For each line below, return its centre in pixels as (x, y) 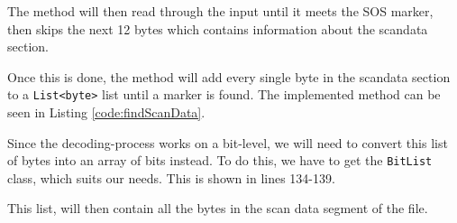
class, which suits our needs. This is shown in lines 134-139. (171, 177)
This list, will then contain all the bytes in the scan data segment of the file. (218, 208)
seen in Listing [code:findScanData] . (106, 112)
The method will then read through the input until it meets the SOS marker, (220, 11)
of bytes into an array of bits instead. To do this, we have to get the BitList (220, 160)
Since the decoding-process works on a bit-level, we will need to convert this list (228, 142)
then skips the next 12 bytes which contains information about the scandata (218, 28)
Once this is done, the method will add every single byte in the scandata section (229, 76)
